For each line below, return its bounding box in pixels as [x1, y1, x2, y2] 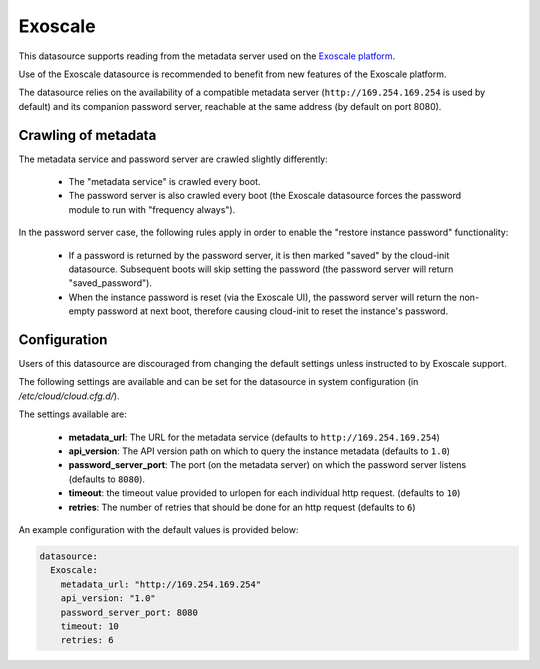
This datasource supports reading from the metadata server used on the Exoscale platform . [18, 50, 396, 62]
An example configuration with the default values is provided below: [18, 523, 299, 535]
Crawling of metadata [18, 126, 157, 144]
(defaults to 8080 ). [68, 473, 145, 485]
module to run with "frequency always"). [68, 203, 236, 215]
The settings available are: [18, 408, 127, 420]
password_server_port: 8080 [60, 606, 199, 618]
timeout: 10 [60, 620, 120, 632]
